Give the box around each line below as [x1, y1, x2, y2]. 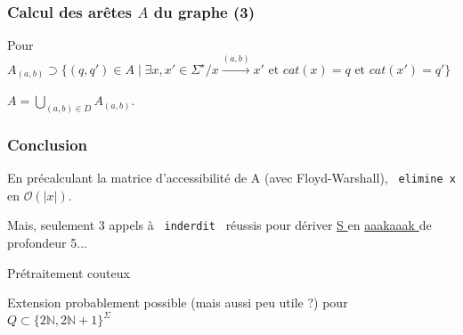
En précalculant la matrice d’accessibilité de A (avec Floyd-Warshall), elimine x [7, 168, 456, 187]
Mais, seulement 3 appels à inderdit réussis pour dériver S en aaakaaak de [7, 216, 432, 234]
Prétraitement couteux [7, 263, 130, 282]
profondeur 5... [7, 233, 87, 252]
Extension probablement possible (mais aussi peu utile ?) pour [7, 293, 348, 312]
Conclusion [7, 133, 87, 155]
